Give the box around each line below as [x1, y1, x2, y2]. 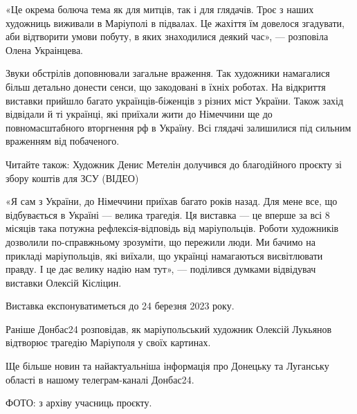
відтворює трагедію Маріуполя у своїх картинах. [6, 335, 211, 350]
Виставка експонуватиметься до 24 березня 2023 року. [6, 298, 235, 313]
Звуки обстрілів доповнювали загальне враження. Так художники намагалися [6, 66, 330, 80]
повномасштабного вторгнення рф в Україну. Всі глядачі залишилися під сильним [6, 120, 351, 134]
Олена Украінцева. [6, 42, 83, 57]
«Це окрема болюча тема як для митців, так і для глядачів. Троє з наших [6, 2, 314, 16]
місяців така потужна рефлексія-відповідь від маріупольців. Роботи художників [6, 221, 339, 235]
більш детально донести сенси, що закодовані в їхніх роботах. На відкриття [6, 79, 326, 93]
